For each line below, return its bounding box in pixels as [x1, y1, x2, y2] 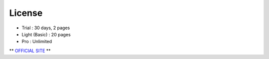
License [9, 7, 43, 18]
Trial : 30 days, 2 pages [21, 25, 70, 31]
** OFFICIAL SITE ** [9, 48, 51, 54]
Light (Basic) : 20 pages [21, 31, 71, 37]
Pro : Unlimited [21, 39, 52, 45]
